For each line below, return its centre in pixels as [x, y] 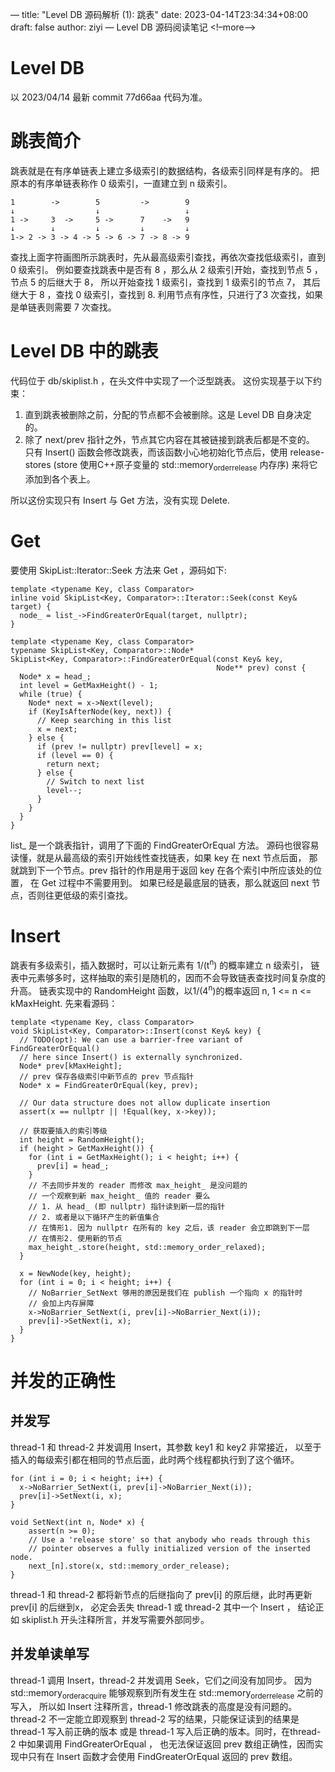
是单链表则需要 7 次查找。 [63, 307]
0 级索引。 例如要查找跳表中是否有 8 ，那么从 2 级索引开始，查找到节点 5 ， [166, 269]
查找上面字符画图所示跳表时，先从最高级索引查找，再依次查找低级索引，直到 [168, 257]
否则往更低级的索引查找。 [80, 895]
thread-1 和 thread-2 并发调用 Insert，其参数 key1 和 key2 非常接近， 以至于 [166, 1447]
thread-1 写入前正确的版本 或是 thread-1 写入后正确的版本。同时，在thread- [166, 1732]
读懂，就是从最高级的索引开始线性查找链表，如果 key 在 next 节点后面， [158, 857]
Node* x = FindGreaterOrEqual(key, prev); [109, 1085]
